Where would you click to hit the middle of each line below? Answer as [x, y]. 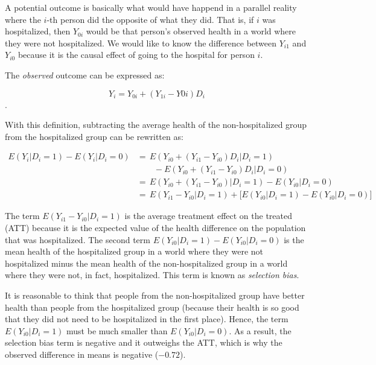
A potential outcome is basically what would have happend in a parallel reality [151, 7]
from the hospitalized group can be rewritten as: [94, 136]
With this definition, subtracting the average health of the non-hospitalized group [156, 125]
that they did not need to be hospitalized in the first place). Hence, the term [147, 319]
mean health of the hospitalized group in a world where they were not [134, 251]
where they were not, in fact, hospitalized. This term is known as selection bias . [152, 275]
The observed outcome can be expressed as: [85, 75]
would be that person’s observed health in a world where [191, 31]
